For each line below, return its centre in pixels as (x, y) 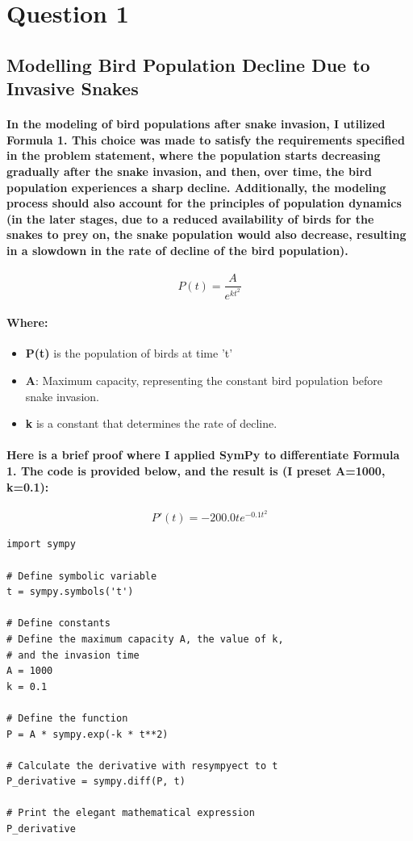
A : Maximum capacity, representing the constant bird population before (204, 380)
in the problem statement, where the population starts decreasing (194, 155)
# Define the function (67, 718)
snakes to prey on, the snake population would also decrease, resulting (206, 234)
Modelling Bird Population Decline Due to (188, 64)
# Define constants (58, 623)
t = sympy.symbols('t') (70, 592)
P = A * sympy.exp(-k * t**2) (88, 734)
